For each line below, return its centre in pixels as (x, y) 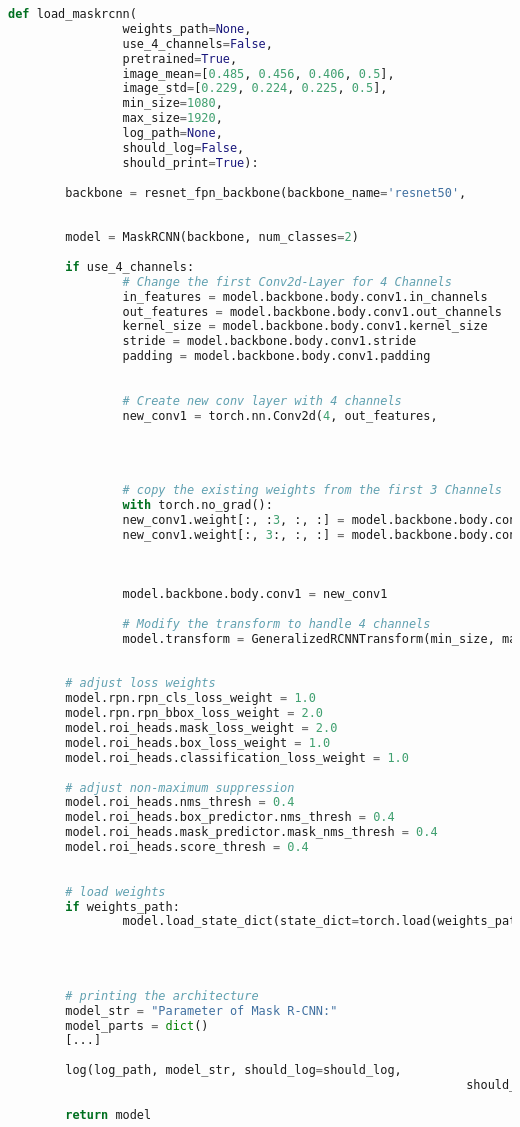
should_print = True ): (190, 162)
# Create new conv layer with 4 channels (262, 400)
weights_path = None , (187, 28)
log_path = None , (172, 133)
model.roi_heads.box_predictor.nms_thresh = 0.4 (230, 817)
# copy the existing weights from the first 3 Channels (312, 490)
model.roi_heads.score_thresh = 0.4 (187, 847)
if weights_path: (122, 906)
